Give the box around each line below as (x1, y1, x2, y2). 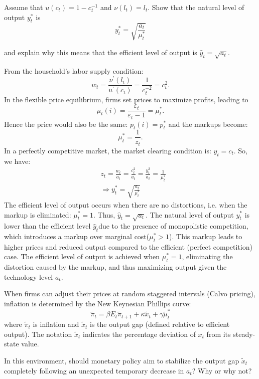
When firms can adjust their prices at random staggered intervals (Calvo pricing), (4, 288, 255, 299)
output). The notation (4, 328, 72, 339)
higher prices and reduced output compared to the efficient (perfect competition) (4, 241, 252, 252)
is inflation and (33, 319, 79, 329)
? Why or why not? (192, 365, 252, 375)
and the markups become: (168, 118, 248, 129)
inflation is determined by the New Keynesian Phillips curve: (4, 298, 191, 309)
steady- (233, 328, 255, 339)
